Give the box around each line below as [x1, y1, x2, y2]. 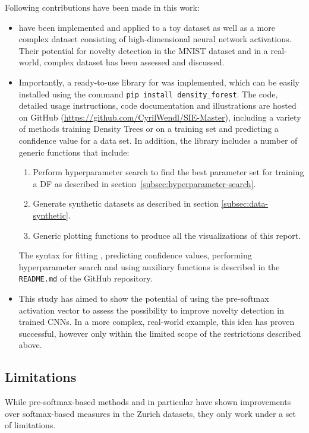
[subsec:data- [221, 197, 269, 210]
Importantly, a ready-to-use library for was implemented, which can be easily [18, 75, 299, 88]
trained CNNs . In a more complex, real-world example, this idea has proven [18, 315, 295, 328]
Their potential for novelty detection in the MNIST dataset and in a [18, 44, 268, 56]
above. [18, 339, 42, 351]
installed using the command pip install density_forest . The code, [18, 87, 278, 100]
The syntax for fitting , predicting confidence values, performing [18, 249, 252, 261]
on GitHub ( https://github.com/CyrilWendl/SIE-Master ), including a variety [18, 110, 301, 123]
